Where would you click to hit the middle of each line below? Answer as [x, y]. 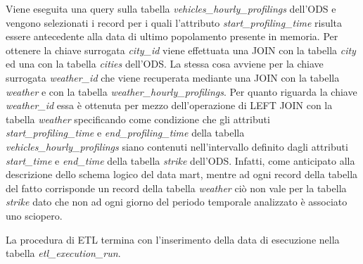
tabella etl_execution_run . [63, 253]
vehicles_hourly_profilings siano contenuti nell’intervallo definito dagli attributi [177, 146]
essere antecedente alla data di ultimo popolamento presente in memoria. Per [172, 36]
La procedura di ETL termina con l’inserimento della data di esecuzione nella [173, 239]
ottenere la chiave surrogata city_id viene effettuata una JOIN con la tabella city [181, 50]
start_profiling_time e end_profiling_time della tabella [125, 133]
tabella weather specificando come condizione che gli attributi [138, 119]
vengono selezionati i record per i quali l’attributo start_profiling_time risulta [174, 22]
